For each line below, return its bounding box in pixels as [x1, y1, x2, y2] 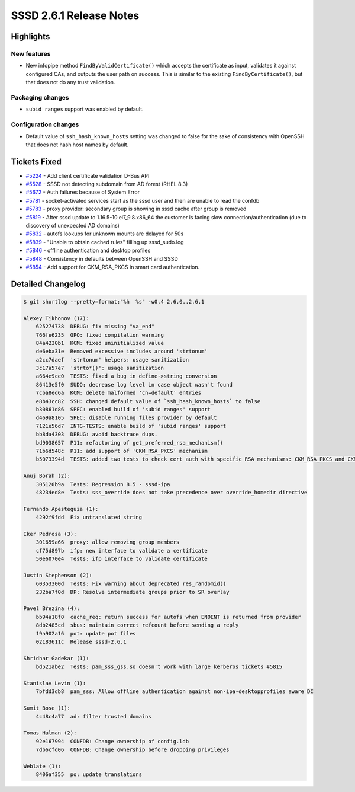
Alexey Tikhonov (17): [23, 315, 89, 321]
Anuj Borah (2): [23, 472, 71, 480]
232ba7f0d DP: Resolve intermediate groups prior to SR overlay [35, 589, 230, 595]
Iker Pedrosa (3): [23, 531, 77, 537]
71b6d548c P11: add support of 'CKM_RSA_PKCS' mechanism [35, 448, 208, 454]
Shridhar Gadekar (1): [23, 655, 89, 662]
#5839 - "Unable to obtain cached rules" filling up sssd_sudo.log [25, 238, 184, 245]
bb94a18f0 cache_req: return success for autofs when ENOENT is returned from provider [35, 614, 301, 620]
